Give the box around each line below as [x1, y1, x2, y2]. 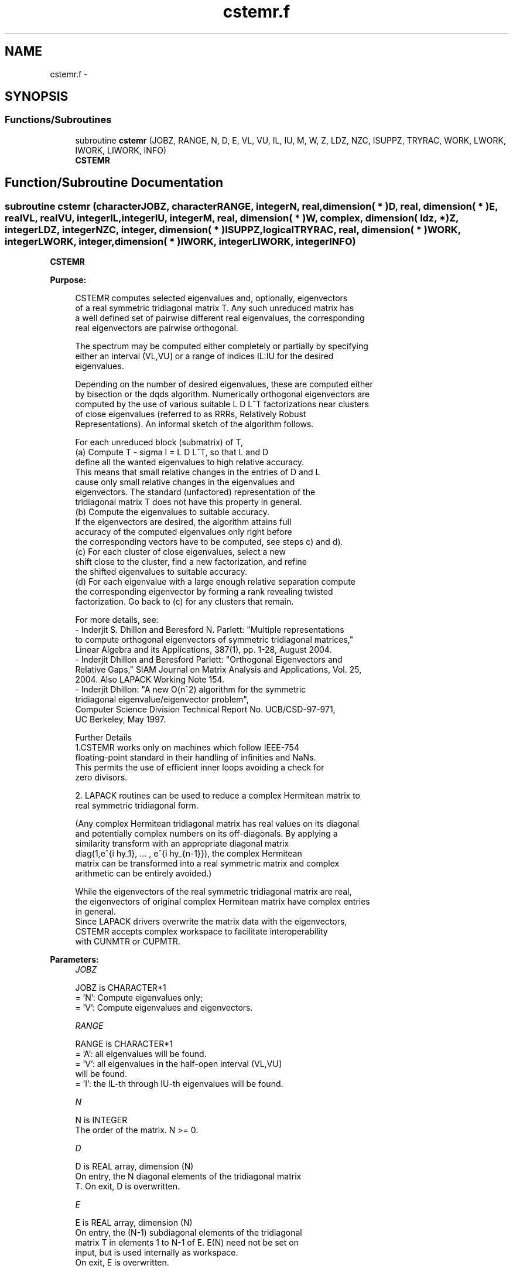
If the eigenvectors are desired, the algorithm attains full [75, 517, 292, 527]
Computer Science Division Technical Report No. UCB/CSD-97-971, [75, 704, 336, 715]
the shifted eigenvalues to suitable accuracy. [75, 567, 248, 577]
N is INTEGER [75, 1115, 128, 1126]
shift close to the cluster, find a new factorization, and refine [75, 557, 307, 567]
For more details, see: [75, 615, 159, 625]
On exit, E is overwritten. [75, 1257, 169, 1268]
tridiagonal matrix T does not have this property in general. [75, 497, 302, 507]
